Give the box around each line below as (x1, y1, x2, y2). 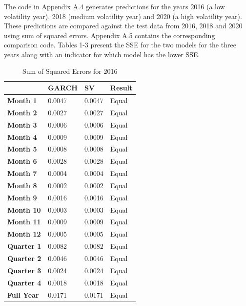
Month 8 (7, 180, 37, 190)
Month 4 (7, 131, 37, 142)
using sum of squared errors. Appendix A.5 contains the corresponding (4, 30, 215, 40)
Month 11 (7, 217, 41, 227)
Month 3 (7, 119, 37, 130)
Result (110, 83, 133, 93)
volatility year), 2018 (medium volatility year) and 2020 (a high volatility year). (4, 11, 242, 21)
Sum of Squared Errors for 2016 (22, 66, 118, 76)
